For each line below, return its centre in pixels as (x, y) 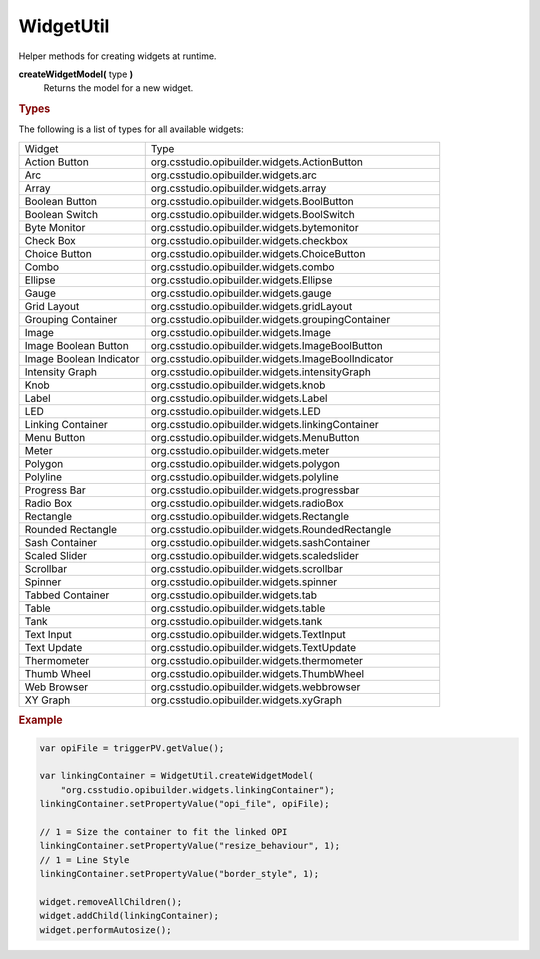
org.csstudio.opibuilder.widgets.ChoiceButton (258, 253)
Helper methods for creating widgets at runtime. (117, 56)
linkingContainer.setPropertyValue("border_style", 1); (179, 874)
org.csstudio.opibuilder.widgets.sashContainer (260, 542)
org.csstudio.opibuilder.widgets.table (238, 608)
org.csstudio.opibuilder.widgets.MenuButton (255, 437)
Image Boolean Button (76, 345)
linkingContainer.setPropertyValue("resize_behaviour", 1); (190, 846)
